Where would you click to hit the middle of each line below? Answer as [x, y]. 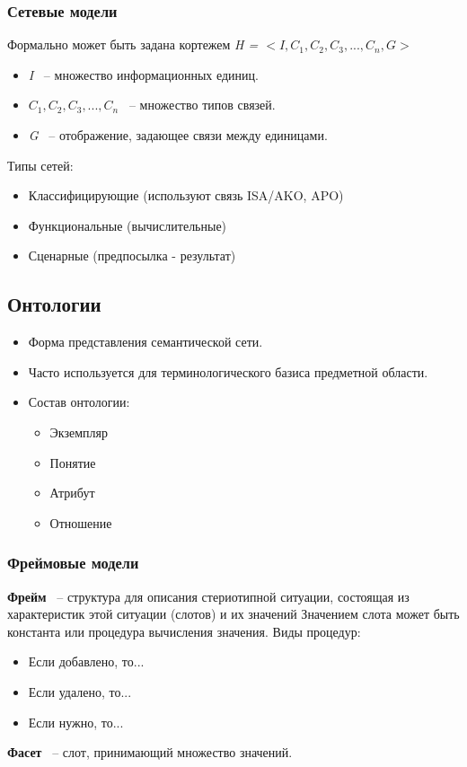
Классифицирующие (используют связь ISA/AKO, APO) [186, 195]
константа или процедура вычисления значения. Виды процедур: [184, 631]
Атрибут [72, 493]
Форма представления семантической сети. [145, 342]
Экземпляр [79, 432]
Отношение [81, 522]
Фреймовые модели [73, 563]
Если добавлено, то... [86, 661]
